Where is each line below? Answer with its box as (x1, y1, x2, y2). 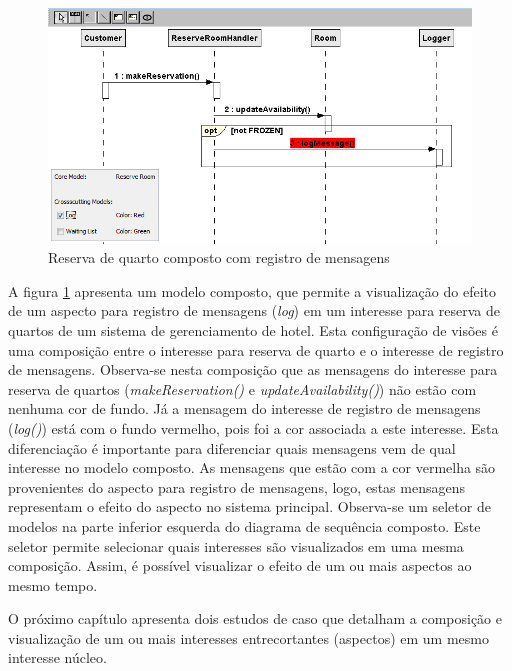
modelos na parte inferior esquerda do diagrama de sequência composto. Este (8, 515, 481, 536)
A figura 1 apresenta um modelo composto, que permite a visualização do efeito (8, 280, 496, 301)
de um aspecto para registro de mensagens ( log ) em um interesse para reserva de (8, 300, 501, 321)
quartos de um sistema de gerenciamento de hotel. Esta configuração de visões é (8, 319, 498, 340)
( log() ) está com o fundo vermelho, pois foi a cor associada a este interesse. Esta (8, 417, 499, 438)
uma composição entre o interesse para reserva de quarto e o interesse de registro (8, 339, 504, 360)
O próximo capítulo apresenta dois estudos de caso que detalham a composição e (8, 608, 502, 629)
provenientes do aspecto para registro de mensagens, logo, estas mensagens (8, 476, 465, 497)
